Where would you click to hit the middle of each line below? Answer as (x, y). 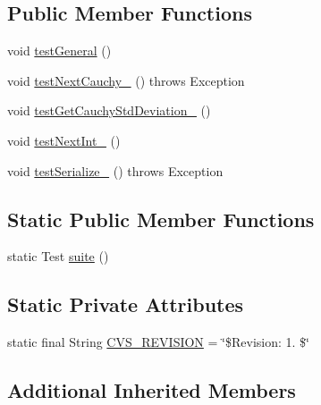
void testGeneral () (59, 51)
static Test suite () (58, 256)
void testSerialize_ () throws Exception (115, 170)
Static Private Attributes (126, 304)
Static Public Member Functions (161, 219)
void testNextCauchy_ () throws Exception (126, 80)
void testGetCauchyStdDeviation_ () (109, 110)
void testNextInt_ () (64, 140)
